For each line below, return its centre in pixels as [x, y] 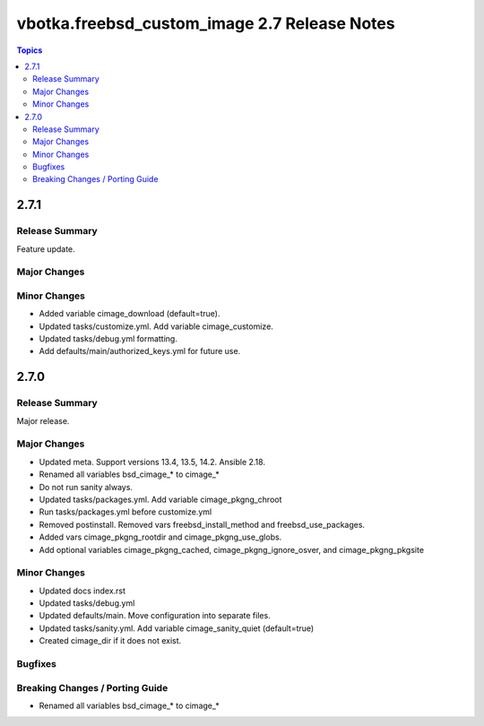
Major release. [43, 420]
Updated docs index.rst [82, 591]
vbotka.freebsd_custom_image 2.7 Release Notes [206, 23]
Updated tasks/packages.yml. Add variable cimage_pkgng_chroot [160, 499]
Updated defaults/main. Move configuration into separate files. [155, 616]
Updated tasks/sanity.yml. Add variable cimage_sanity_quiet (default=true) [177, 628]
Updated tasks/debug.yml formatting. [108, 339]
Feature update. [46, 249]
